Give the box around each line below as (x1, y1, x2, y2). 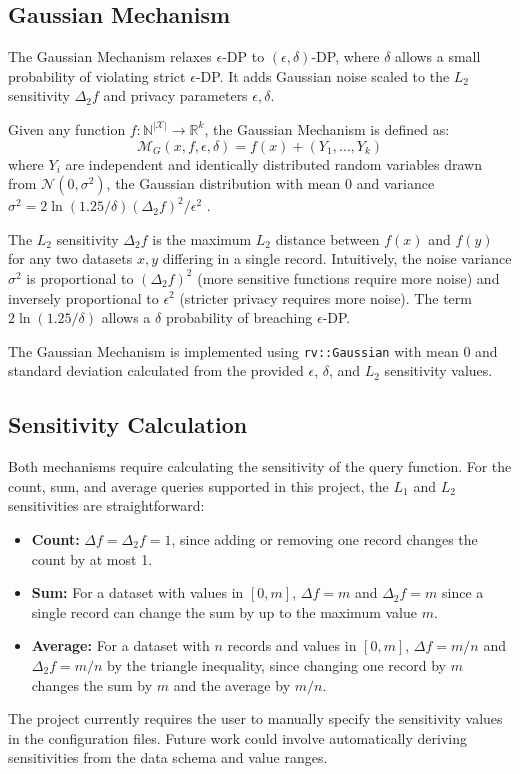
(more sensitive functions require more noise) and (197, 267, 500, 288)
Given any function (8, 118, 126, 139)
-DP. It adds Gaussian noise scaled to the (195, 65, 450, 86)
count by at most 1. (31, 548, 153, 569)
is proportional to (26, 267, 134, 288)
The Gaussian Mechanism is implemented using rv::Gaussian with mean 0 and (8, 340, 498, 361)
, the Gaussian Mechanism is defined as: (204, 118, 450, 139)
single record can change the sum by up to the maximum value (31, 601, 417, 622)
